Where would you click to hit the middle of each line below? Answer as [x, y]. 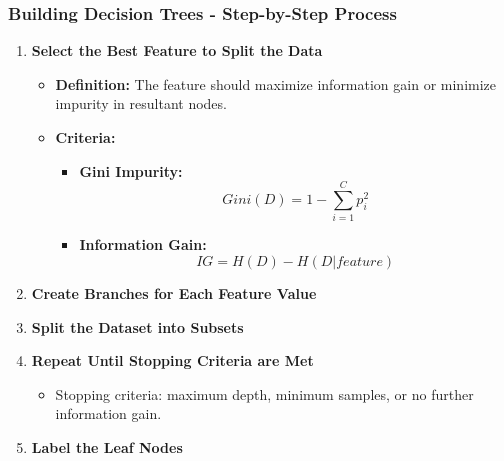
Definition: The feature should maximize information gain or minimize [276, 83]
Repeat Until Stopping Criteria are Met [172, 360]
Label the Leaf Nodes [107, 446]
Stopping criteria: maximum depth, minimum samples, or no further [264, 393]
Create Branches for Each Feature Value [174, 292]
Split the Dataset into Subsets [137, 326]
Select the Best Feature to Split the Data [177, 50]
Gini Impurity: [131, 170]
